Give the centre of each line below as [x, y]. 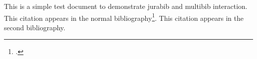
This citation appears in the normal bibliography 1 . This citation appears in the [124, 17]
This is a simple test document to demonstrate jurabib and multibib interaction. [126, 6]
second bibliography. [35, 27]
